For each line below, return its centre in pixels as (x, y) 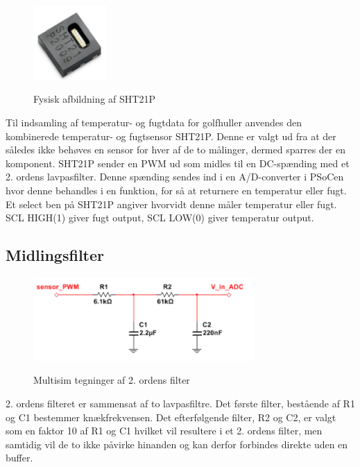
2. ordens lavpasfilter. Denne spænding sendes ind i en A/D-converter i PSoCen (175, 177)
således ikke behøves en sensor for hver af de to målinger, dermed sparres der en (176, 150)
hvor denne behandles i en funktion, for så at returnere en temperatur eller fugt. (176, 190)
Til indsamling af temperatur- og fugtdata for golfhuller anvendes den (154, 122)
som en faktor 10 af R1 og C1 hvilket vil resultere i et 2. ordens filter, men (164, 431)
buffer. (19, 458)
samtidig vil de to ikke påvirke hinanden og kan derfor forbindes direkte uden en (177, 444)
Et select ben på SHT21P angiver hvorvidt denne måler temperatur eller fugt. (171, 204)
